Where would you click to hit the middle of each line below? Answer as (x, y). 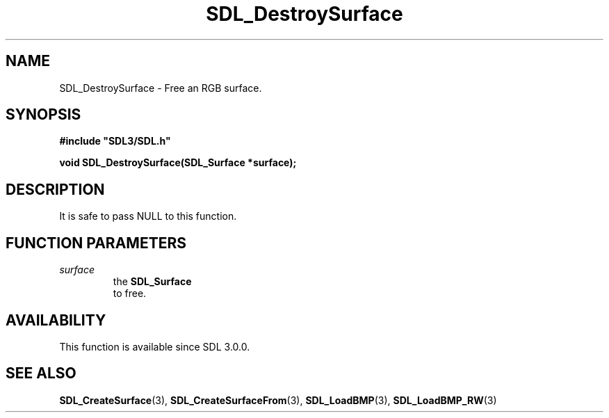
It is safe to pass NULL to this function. (148, 216)
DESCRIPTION (55, 189)
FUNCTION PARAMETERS (96, 243)
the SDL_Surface (152, 282)
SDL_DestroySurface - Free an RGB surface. (161, 88)
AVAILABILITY (56, 320)
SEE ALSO (41, 373)
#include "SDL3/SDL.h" (115, 141)
